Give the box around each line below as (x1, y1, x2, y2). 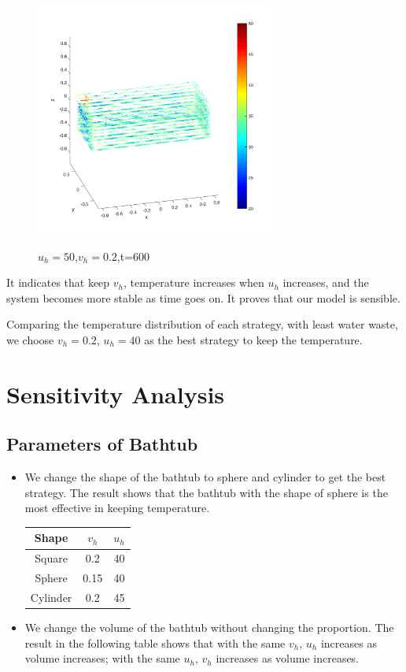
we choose (6, 332, 54, 348)
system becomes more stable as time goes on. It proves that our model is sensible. (6, 289, 400, 306)
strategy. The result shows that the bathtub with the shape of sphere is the (24, 484, 388, 500)
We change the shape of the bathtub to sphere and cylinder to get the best (24, 469, 386, 485)
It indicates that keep (6, 274, 110, 291)
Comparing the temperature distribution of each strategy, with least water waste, (6, 316, 398, 332)
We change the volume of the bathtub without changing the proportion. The (24, 619, 394, 636)
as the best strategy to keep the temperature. (144, 332, 363, 348)
